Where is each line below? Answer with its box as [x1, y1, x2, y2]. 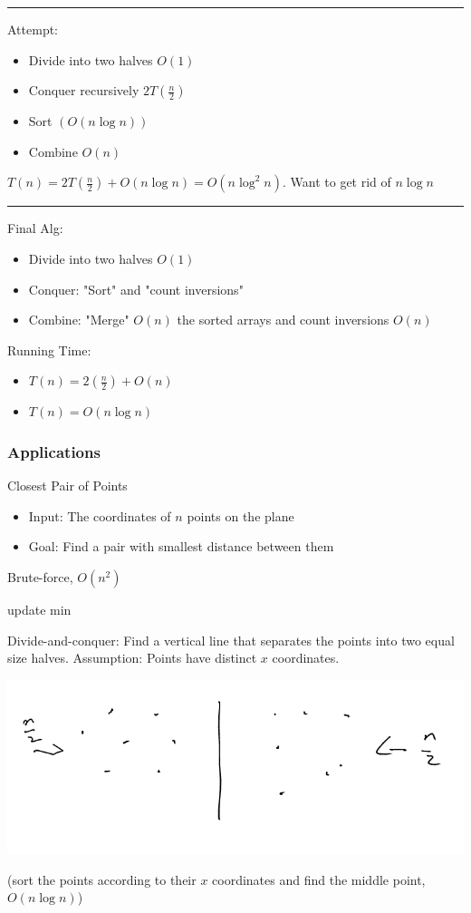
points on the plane [187, 506, 294, 525]
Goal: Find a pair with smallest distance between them [28, 537, 334, 556]
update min [7, 599, 72, 618]
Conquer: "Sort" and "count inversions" [28, 279, 244, 298]
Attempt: [7, 20, 58, 38]
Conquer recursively [28, 81, 139, 100]
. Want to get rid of [282, 172, 391, 191]
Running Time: [7, 340, 91, 359]
